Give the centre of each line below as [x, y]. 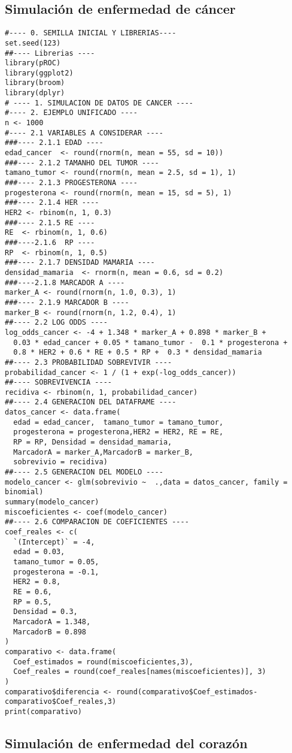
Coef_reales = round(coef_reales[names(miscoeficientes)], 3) [140, 672]
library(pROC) [33, 63]
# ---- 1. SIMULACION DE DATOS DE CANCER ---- [99, 103]
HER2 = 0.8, [37, 582]
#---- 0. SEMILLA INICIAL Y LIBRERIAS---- [91, 33]
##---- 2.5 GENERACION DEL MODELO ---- [84, 472]
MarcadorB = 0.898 [50, 632]
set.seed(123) [33, 43]
